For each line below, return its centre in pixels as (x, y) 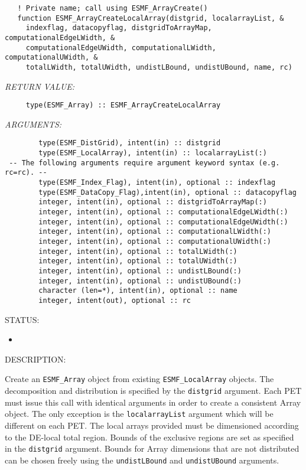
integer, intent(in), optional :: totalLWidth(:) (138, 251)
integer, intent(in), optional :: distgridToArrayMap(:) (153, 202)
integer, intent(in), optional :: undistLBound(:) (140, 271)
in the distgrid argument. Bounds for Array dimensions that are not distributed (152, 448)
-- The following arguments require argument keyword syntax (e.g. (144, 163)
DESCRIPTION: (35, 359)
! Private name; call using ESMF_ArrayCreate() (113, 8)
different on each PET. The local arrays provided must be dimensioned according (152, 425)
